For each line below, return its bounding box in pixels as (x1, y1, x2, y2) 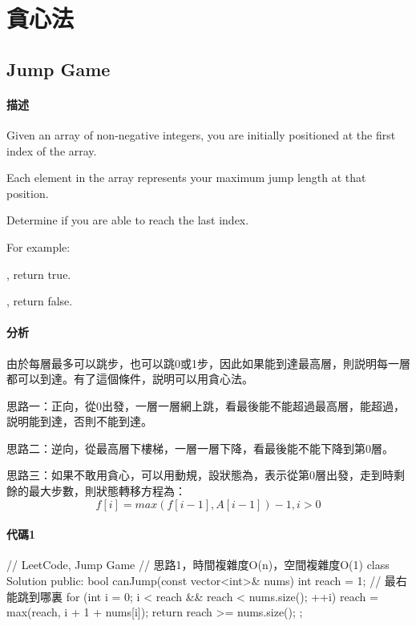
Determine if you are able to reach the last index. (6, 212, 249, 228)
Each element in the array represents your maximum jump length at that (6, 169, 366, 186)
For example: (6, 238, 71, 255)
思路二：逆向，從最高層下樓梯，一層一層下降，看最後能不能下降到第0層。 (6, 439, 394, 456)
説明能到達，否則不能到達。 (6, 413, 152, 430)
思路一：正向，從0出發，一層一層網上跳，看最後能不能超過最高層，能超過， (6, 397, 405, 414)
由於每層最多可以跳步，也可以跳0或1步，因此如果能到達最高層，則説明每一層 (6, 354, 410, 371)
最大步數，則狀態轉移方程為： (28, 483, 186, 499)
